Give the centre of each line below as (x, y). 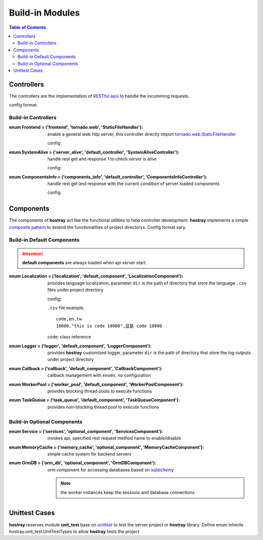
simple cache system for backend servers (89, 454)
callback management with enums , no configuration (99, 375)
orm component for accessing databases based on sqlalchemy (111, 470)
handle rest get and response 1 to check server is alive (102, 159)
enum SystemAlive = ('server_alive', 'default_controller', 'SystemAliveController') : (94, 152)
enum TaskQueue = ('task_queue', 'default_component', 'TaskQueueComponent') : (94, 400)
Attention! (33, 253)
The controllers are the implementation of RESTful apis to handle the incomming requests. (99, 96)
